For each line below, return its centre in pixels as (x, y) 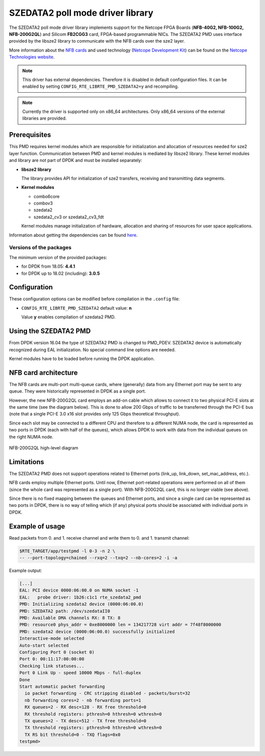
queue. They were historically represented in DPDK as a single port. (78, 391)
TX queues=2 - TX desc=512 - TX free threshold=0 (86, 721)
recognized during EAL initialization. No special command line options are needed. (93, 350)
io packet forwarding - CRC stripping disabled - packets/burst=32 (107, 693)
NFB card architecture (43, 373)
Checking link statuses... (52, 666)
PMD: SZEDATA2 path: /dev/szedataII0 (65, 611)
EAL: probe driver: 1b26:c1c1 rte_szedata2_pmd (80, 597)
